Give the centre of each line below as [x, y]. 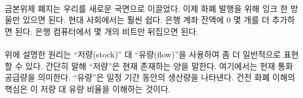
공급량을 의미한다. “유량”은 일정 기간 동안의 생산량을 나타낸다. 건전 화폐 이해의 [150, 77]
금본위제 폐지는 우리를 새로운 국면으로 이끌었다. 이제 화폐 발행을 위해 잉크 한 [146, 8]
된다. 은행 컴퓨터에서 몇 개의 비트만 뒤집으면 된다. [107, 31]
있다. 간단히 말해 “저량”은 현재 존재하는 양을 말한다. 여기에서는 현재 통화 [159, 65]
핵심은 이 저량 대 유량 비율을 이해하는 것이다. [88, 88]
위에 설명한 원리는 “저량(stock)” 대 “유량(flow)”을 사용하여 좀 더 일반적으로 [143, 54]
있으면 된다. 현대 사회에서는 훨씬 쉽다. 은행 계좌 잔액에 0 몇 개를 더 [146, 20]
